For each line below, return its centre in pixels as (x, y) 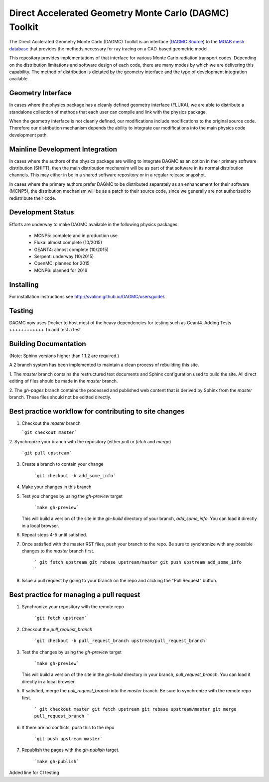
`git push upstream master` (68, 739)
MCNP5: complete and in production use (76, 235)
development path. (29, 135)
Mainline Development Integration (63, 149)
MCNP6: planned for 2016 (61, 270)
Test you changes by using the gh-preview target (72, 496)
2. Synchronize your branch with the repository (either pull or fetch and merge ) (90, 441)
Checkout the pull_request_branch (57, 629)
